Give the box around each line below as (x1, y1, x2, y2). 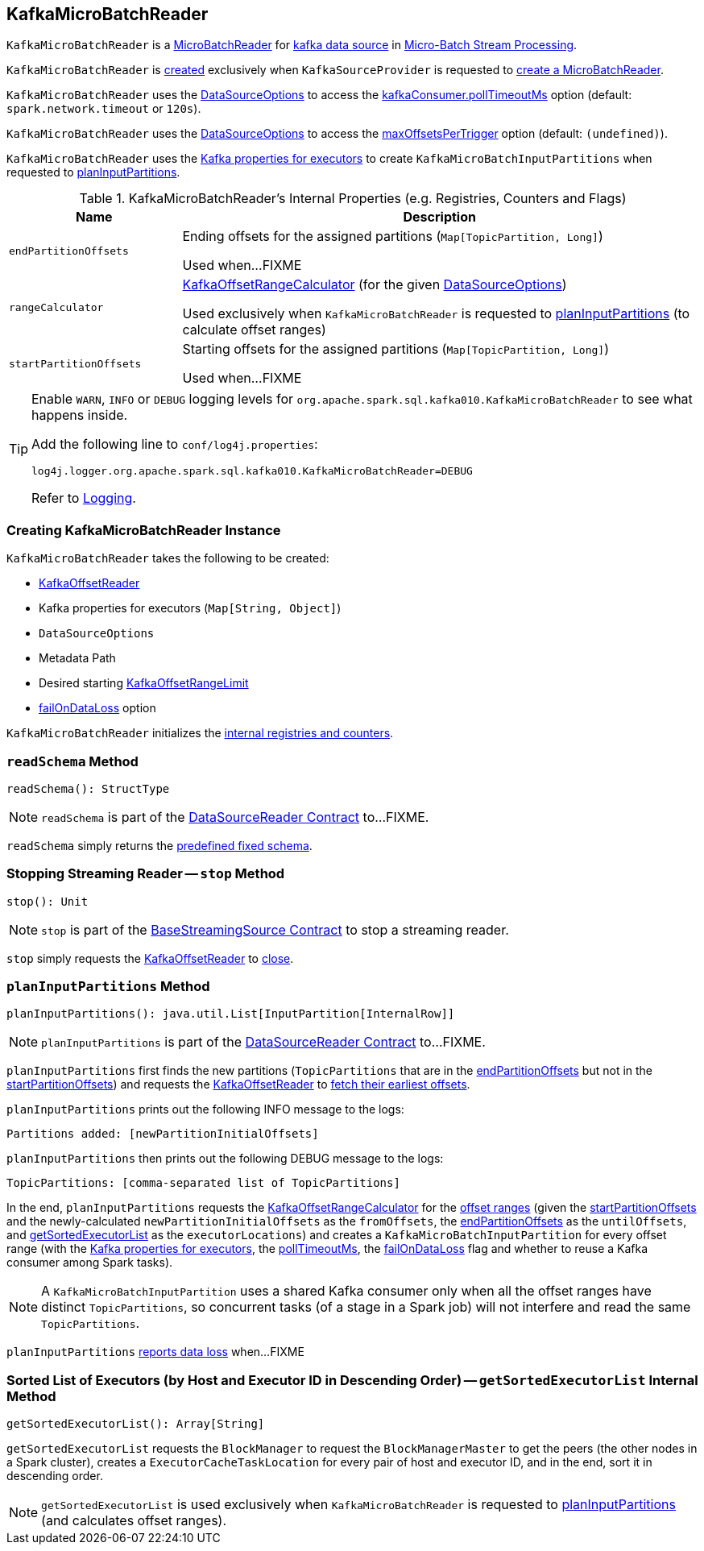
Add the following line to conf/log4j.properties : (31, 436, 318, 453)
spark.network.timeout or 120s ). (6, 102, 201, 116)
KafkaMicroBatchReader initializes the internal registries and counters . (6, 726, 394, 740)
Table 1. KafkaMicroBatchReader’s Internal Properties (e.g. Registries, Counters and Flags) (79, 190, 627, 207)
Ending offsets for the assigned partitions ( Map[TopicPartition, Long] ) (182, 228, 603, 245)
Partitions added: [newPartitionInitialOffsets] (6, 1127, 319, 1141)
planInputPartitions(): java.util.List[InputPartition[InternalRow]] (6, 1007, 455, 1021)
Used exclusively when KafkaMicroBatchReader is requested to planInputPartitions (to (182, 305, 690, 322)
